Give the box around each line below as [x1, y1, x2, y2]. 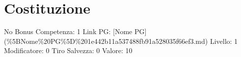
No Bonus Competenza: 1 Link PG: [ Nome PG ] [4, 26, 147, 37]
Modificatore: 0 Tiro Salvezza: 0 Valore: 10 [4, 45, 133, 56]
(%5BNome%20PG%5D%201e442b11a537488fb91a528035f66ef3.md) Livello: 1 [4, 36, 238, 46]
